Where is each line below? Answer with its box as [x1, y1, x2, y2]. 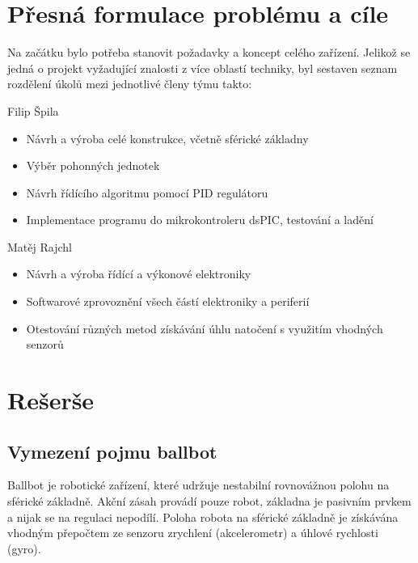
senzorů [26, 336, 64, 353]
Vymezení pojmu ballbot [7, 438, 217, 464]
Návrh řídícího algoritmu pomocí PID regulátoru [26, 184, 268, 201]
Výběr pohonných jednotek [26, 157, 160, 174]
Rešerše [7, 383, 95, 417]
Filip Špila [7, 102, 59, 119]
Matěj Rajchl [7, 238, 72, 255]
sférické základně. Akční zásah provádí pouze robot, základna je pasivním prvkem [7, 493, 412, 510]
